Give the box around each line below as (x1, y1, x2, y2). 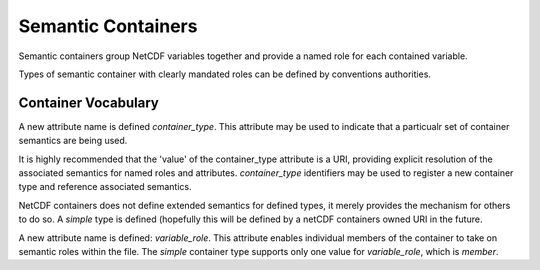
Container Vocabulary (18, 94, 160, 111)
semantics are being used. (18, 135, 128, 147)
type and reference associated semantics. (18, 181, 192, 193)
